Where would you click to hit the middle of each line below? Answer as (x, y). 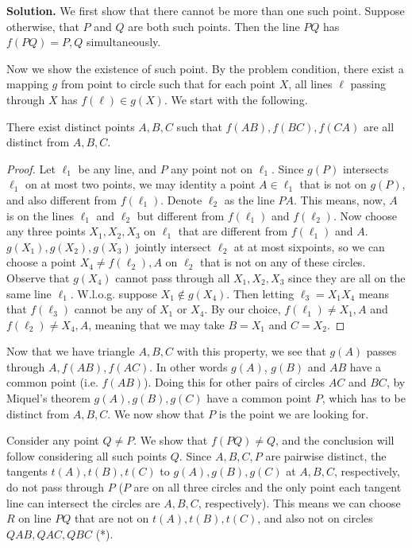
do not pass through (56, 487)
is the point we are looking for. (294, 413)
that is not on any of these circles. (283, 262)
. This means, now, (340, 199)
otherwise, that (43, 26)
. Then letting (260, 293)
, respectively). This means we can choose (299, 502)
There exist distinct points (71, 126)
